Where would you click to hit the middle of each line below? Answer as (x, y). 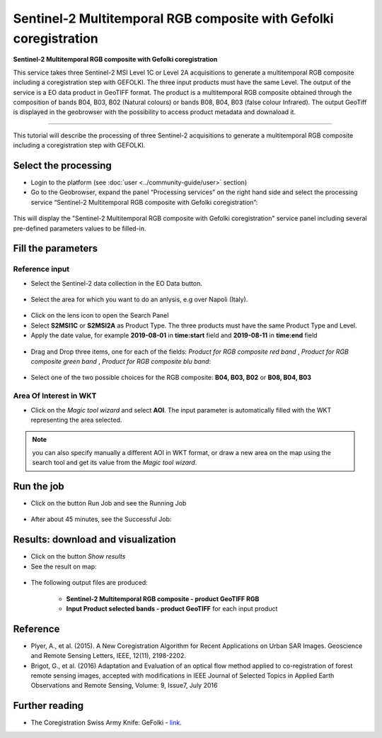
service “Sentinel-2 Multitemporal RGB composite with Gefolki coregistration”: (144, 202)
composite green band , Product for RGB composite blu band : (121, 362)
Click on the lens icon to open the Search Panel (100, 315)
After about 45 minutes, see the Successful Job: (101, 519)
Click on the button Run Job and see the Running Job (109, 503)
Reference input (41, 269)
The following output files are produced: (89, 583)
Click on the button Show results (78, 557)
